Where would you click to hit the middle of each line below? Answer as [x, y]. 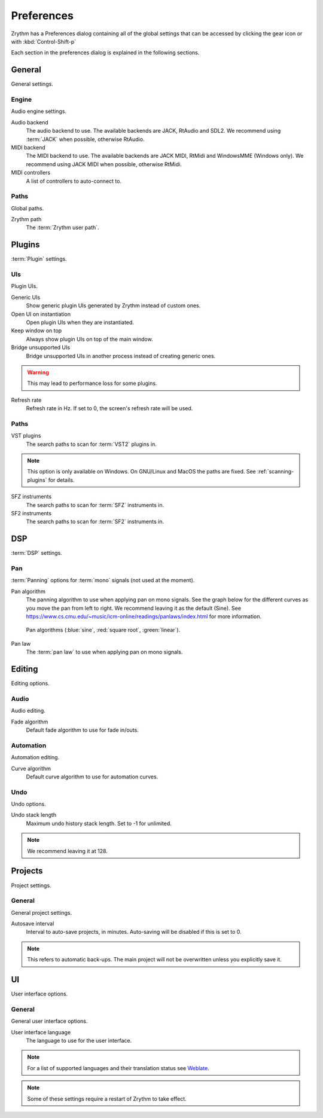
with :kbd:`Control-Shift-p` [43, 41]
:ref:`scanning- [276, 472]
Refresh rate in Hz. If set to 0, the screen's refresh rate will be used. [109, 408]
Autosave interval [33, 924]
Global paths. [28, 208]
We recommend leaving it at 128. [67, 851]
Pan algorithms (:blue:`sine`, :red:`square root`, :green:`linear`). [103, 630]
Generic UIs [26, 297]
